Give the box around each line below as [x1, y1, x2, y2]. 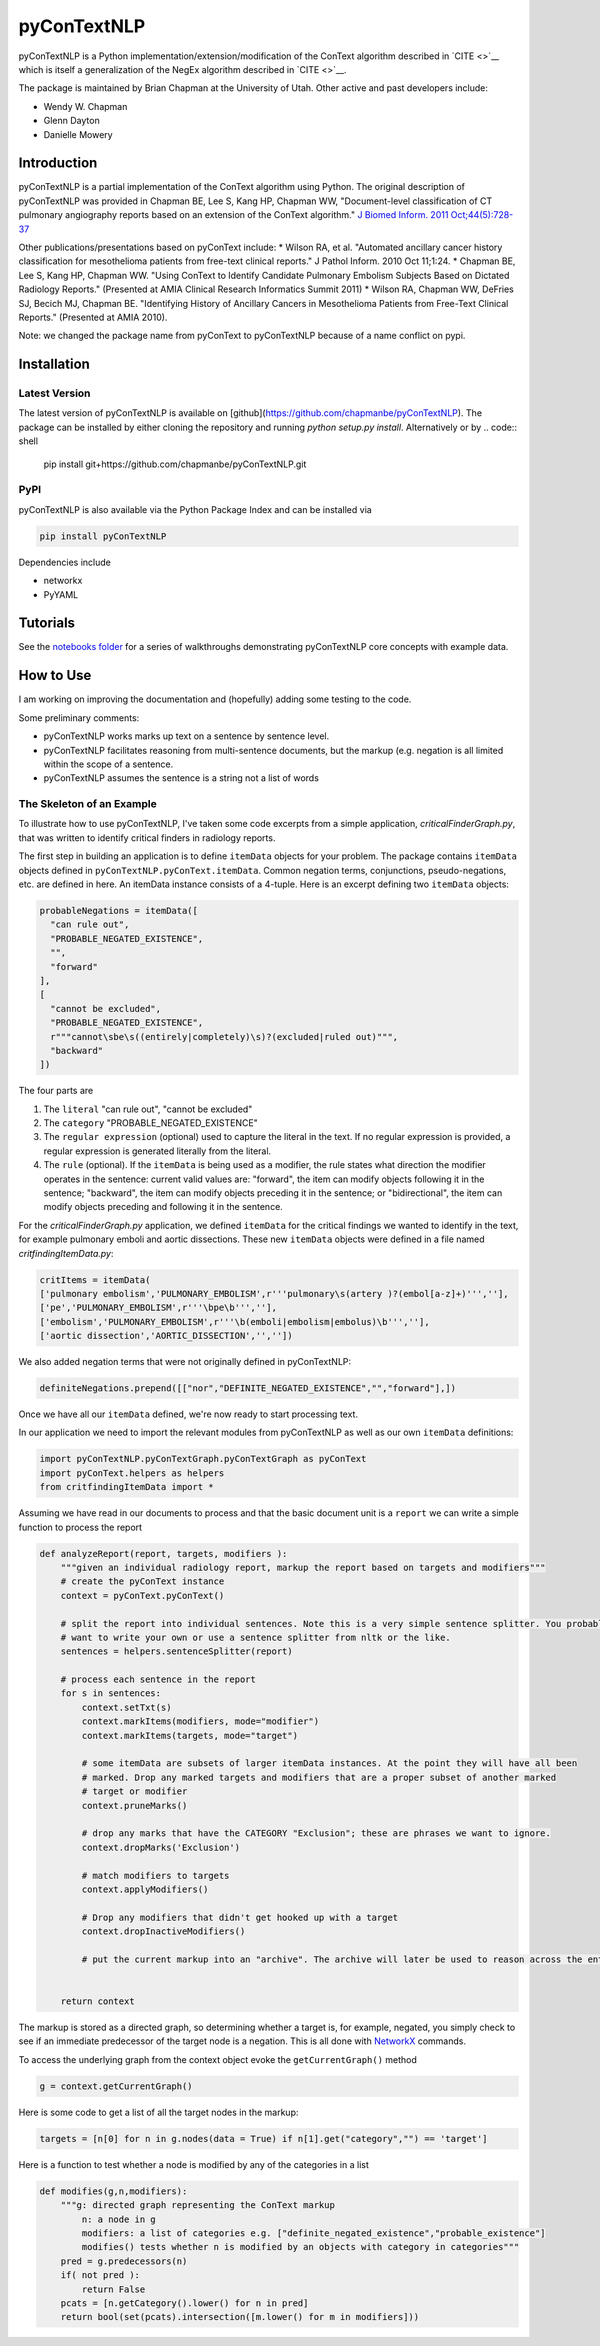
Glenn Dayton [43, 115, 100, 127]
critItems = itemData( [39, 1274, 151, 1285]
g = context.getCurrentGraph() [39, 2080, 194, 2092]
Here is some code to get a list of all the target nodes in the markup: [18, 2106, 299, 2118]
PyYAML [43, 588, 79, 600]
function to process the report [18, 1521, 143, 1533]
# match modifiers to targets [81, 1870, 230, 1881]
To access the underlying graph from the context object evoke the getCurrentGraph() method [18, 2053, 417, 2065]
